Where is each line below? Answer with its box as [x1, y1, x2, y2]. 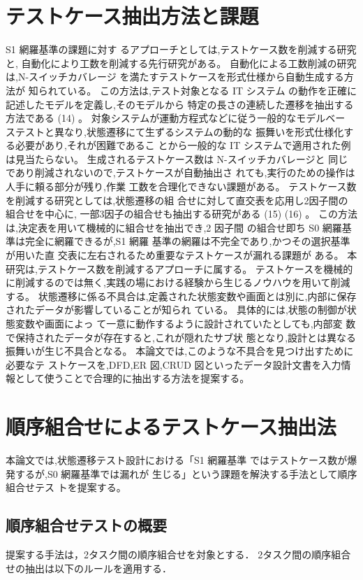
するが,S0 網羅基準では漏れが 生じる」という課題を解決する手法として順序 [15, 466, 357, 481]
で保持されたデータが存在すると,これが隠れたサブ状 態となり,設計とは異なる [6, 330, 357, 344]
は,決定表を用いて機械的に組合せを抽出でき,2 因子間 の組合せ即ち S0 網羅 [6, 220, 342, 234]
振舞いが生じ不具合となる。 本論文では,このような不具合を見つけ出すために [6, 344, 354, 358]
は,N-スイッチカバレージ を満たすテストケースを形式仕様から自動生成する [6, 69, 344, 84]
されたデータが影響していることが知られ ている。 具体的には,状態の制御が [6, 302, 347, 317]
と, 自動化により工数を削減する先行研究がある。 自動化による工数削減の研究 [6, 55, 357, 70]
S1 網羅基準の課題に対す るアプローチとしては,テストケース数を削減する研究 [6, 42, 357, 57]
